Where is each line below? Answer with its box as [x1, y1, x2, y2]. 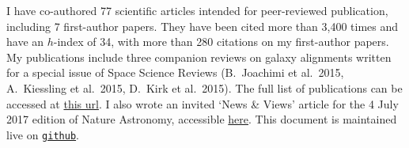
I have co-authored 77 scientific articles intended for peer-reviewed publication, [6, 2, 388, 18]
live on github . [6, 126, 79, 142]
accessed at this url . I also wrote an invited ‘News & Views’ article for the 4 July [6, 95, 399, 112]
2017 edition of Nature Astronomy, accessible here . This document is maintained [6, 111, 397, 127]
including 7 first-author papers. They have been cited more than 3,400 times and [6, 17, 399, 34]
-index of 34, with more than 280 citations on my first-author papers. [53, 33, 389, 50]
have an [6, 33, 44, 50]
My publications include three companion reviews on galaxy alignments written [6, 48, 392, 65]
